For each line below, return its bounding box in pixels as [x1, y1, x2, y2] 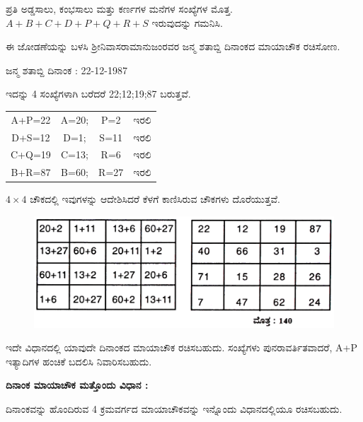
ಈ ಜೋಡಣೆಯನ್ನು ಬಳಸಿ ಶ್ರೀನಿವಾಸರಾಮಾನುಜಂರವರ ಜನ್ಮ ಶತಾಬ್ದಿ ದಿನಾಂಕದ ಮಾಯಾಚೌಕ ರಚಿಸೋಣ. [6, 39, 340, 54]
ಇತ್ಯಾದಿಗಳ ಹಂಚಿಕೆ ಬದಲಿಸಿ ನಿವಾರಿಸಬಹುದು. [6, 353, 152, 368]
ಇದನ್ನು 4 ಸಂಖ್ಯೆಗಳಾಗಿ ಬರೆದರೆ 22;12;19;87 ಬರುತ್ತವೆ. [6, 86, 191, 101]
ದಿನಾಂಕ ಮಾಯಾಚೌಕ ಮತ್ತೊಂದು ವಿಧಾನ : [6, 377, 149, 392]
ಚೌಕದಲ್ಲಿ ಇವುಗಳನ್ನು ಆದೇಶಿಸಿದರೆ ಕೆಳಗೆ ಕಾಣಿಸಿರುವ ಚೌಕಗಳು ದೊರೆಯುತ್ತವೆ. [30, 192, 280, 206]
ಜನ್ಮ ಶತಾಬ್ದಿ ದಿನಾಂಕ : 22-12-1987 [6, 62, 127, 77]
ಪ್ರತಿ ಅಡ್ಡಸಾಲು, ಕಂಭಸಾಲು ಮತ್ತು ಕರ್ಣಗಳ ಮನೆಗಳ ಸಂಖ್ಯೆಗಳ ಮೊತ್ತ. [6, 1, 233, 16]
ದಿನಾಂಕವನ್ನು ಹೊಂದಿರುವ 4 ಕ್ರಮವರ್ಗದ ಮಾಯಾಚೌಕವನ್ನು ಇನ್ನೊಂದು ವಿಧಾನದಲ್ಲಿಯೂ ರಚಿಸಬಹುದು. [6, 402, 342, 416]
